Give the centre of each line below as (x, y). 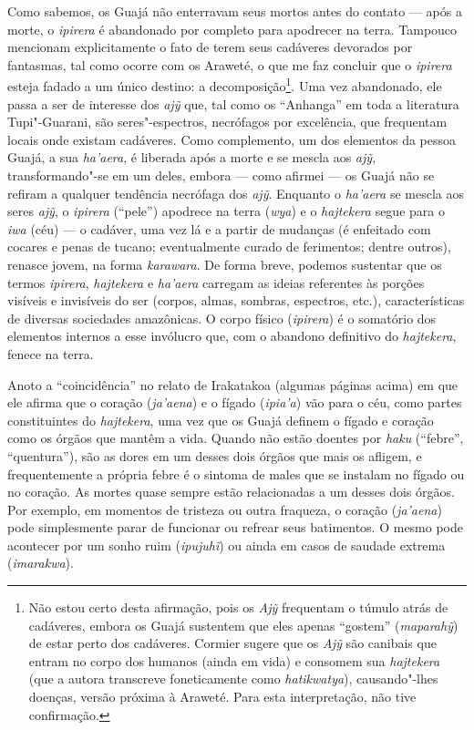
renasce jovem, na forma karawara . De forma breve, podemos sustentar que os (225, 264)
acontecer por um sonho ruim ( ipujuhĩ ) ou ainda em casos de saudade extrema (227, 545)
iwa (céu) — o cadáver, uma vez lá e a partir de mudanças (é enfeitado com (219, 228)
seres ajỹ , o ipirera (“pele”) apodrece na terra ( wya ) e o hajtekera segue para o (226, 211)
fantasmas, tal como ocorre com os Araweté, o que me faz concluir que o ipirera (230, 64)
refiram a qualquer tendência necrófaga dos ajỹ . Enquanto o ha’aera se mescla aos (236, 193)
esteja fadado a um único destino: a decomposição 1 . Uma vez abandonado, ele (225, 85)
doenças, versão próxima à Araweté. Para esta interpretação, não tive (222, 697)
